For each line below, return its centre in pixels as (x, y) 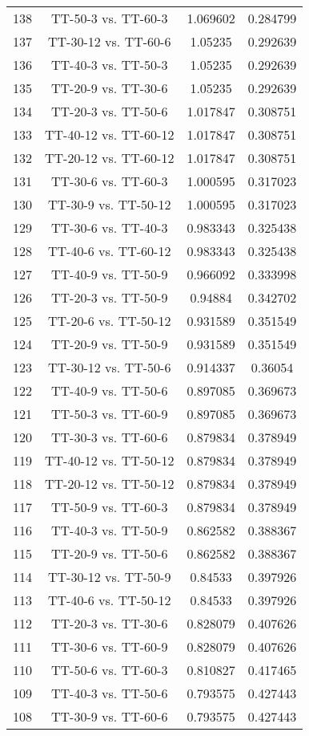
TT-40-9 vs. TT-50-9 (110, 274)
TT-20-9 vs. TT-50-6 (110, 553)
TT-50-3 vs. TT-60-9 (110, 414)
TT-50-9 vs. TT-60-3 (110, 507)
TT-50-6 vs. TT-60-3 (110, 670)
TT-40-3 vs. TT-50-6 (110, 693)
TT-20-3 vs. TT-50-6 (110, 111)
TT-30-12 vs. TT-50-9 (110, 577)
